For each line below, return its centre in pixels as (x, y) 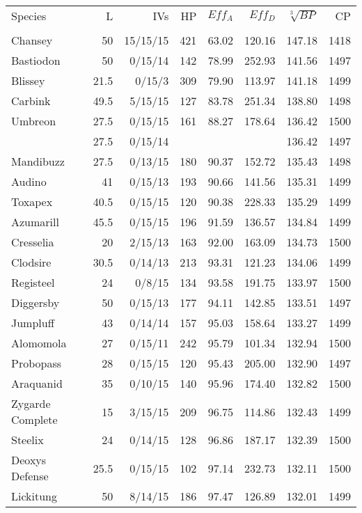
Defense (30, 476)
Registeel (33, 282)
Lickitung (34, 496)
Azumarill (35, 222)
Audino (29, 181)
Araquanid (37, 383)
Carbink (31, 101)
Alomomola (39, 343)
